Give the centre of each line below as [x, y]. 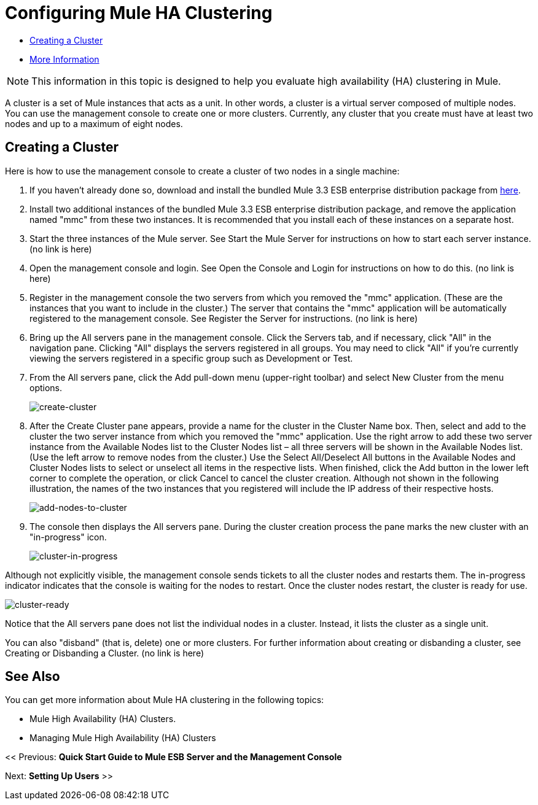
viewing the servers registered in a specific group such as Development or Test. [191, 358]
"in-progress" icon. [68, 537]
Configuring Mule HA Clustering [139, 13]
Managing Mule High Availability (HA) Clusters [123, 738]
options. [46, 387]
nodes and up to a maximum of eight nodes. [94, 123]
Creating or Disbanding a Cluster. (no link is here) [105, 653]
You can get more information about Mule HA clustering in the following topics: [165, 700]
